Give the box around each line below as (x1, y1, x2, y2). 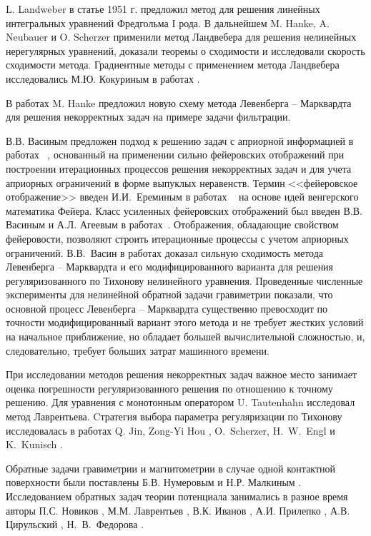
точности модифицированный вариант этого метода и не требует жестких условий (6, 315, 364, 330)
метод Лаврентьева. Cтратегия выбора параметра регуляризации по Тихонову (6, 409, 342, 424)
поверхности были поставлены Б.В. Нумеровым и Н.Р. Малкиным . (6, 475, 302, 490)
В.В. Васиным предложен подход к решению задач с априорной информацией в (6, 133, 354, 148)
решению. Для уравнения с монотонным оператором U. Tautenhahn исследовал (6, 395, 355, 410)
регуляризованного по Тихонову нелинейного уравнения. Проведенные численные (6, 273, 363, 288)
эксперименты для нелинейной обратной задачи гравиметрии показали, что (6, 287, 333, 302)
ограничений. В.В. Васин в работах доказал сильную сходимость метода (6, 245, 324, 260)
